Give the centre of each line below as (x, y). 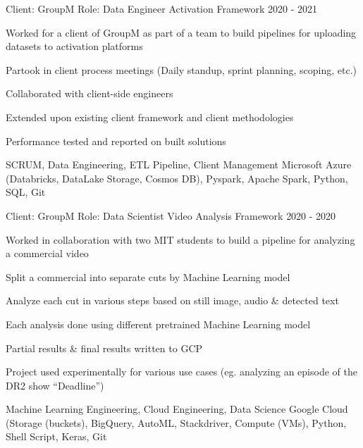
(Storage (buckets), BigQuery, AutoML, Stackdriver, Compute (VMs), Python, (176, 422)
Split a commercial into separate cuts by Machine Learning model (148, 276)
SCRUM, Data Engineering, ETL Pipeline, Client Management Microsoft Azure (179, 164)
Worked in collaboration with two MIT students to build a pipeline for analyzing (180, 239)
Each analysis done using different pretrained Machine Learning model (158, 324)
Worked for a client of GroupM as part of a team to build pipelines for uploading (181, 32)
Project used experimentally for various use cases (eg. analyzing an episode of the (181, 372)
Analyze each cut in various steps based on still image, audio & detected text (172, 300)
